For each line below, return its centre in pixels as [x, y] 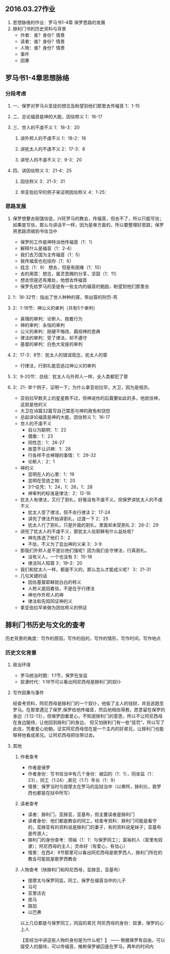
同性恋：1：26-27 [46, 442]
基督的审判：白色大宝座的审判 [51, 344]
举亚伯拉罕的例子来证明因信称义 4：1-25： [65, 192]
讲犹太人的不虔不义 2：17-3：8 [53, 149]
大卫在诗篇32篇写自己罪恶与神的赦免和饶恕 [65, 411]
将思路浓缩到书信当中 [35, 231]
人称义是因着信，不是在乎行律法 [61, 588]
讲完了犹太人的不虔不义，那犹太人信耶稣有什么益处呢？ [78, 531]
